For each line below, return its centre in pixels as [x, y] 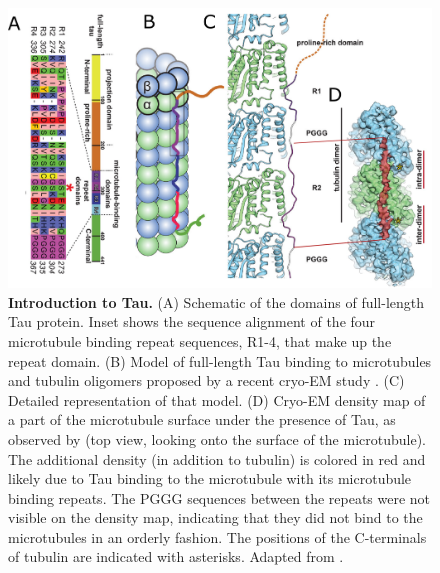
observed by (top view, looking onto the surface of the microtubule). [217, 438]
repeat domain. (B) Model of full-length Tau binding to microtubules [220, 360]
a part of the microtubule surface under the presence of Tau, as [202, 419]
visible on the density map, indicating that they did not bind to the [215, 517]
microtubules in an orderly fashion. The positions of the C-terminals [217, 536]
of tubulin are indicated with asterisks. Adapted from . [176, 556]
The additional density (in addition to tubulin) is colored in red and [217, 458]
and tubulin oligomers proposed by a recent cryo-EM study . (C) [206, 380]
